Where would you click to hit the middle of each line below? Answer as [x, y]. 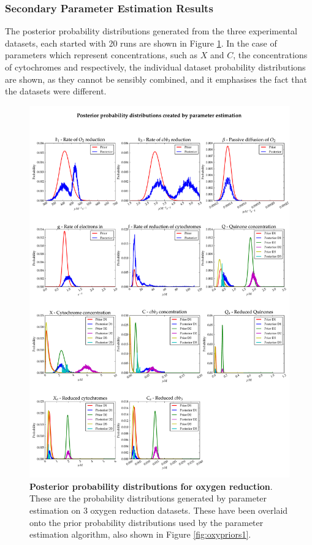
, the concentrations [270, 55]
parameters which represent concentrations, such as [101, 55]
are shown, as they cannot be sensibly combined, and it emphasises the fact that [156, 79]
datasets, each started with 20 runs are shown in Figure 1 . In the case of [141, 43]
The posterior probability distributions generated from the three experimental [151, 31]
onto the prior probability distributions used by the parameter [146, 522]
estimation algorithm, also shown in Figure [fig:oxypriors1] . [140, 534]
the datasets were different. [56, 91]
